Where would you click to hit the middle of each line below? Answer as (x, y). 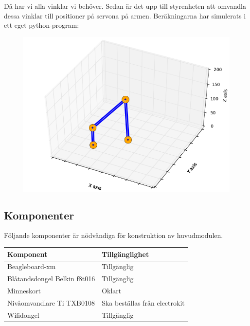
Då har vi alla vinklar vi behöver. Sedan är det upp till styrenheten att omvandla (125, 6)
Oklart (112, 291)
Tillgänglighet (125, 254)
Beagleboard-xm (32, 266)
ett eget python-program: (42, 25)
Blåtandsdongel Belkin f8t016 (51, 279)
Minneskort (24, 291)
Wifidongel (23, 315)
